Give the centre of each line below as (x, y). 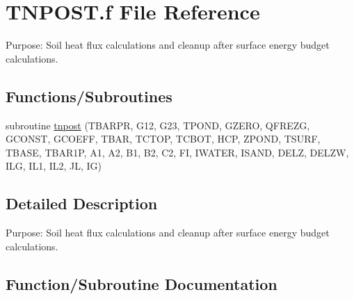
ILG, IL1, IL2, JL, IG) (54, 166)
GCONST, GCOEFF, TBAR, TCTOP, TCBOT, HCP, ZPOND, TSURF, (163, 139)
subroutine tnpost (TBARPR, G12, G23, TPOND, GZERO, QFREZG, (158, 125)
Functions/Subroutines (89, 96)
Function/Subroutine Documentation (142, 283)
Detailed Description (82, 203)
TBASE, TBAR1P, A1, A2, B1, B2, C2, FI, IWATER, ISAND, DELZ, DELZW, (177, 152)
